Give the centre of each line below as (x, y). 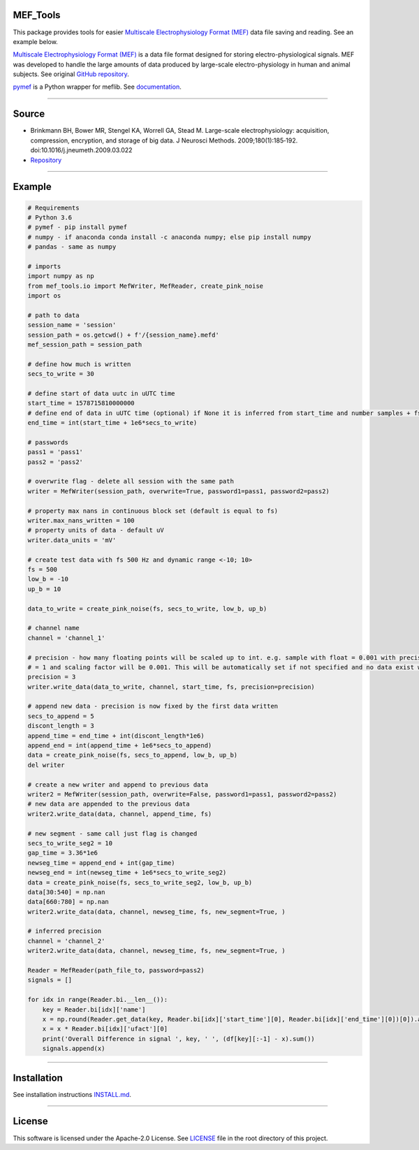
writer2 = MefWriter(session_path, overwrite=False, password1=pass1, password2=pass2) (182, 794)
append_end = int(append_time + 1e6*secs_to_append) (120, 745)
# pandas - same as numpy (72, 247)
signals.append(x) (74, 1049)
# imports (44, 266)
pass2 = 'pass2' (56, 462)
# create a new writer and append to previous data (118, 785)
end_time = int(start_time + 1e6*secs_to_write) (112, 423)
